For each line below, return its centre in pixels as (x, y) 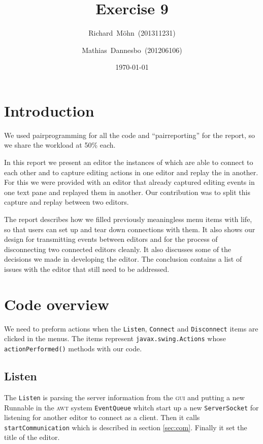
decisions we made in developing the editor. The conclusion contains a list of (123, 259)
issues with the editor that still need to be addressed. (87, 269)
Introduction (49, 110)
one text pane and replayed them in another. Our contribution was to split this (127, 192)
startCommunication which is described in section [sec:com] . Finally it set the (126, 427)
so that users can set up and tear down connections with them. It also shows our (130, 229)
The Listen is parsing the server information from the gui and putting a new (124, 397)
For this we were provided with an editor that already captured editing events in (129, 182)
